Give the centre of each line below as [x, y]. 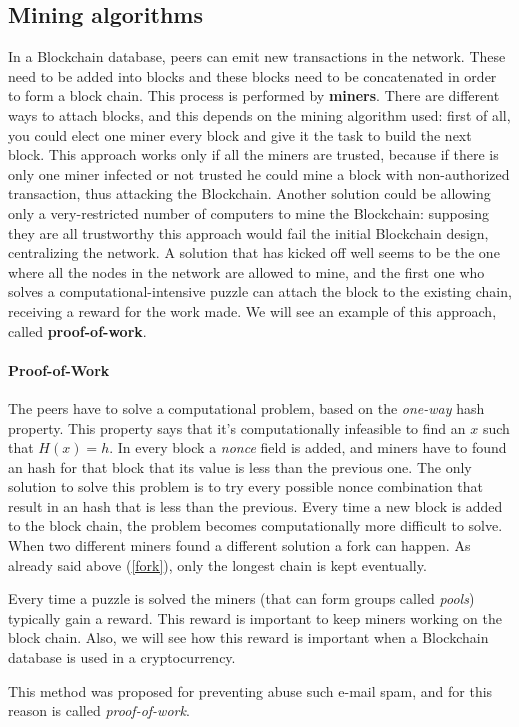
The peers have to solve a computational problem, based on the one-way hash [246, 407]
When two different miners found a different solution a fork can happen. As [239, 545]
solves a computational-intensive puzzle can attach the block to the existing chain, [260, 291]
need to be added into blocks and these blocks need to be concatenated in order [252, 75]
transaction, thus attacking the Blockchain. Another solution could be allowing [249, 193]
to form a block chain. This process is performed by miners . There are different [254, 95]
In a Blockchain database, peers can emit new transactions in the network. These [257, 56]
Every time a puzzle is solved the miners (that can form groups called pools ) [241, 598]
